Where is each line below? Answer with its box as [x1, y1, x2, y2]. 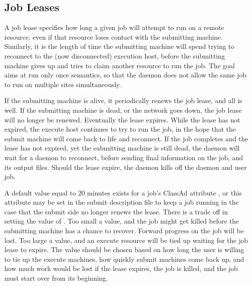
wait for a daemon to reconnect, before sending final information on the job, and [4, 152, 243, 162]
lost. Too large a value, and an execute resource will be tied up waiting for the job [4, 235, 248, 245]
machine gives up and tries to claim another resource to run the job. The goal [4, 60, 235, 70]
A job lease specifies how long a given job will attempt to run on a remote [4, 22, 224, 32]
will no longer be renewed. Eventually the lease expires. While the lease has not [4, 114, 240, 124]
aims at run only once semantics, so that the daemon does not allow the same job [4, 70, 247, 80]
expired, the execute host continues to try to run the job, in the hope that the [4, 124, 236, 134]
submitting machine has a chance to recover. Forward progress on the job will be [4, 226, 244, 236]
